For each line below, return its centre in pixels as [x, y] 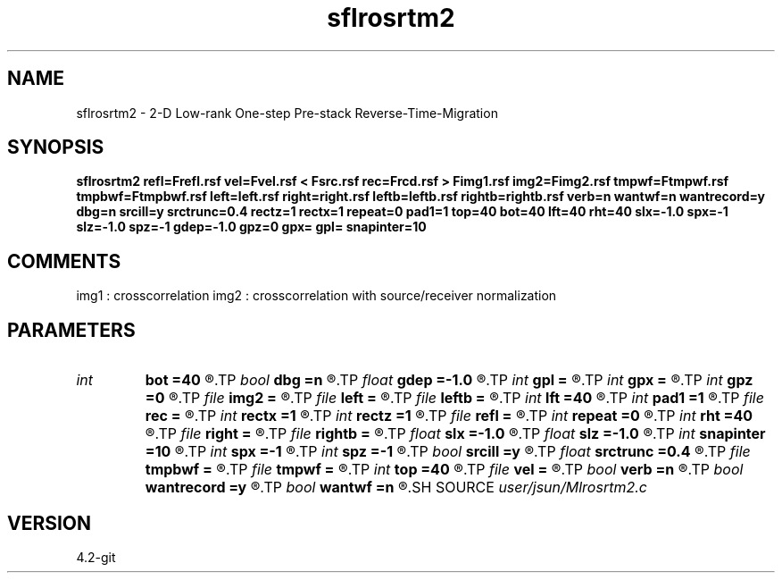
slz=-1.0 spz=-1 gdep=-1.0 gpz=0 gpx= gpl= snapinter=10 [251, 227]
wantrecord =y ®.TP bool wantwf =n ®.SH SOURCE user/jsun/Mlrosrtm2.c [396, 488]
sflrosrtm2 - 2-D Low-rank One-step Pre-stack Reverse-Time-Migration [287, 113]
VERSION [50, 523]
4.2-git [96, 557]
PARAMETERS [71, 330]
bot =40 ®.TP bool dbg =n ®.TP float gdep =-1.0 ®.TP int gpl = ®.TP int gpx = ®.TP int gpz [449, 380]
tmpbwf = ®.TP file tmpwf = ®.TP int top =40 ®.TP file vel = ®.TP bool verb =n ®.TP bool [444, 470]
